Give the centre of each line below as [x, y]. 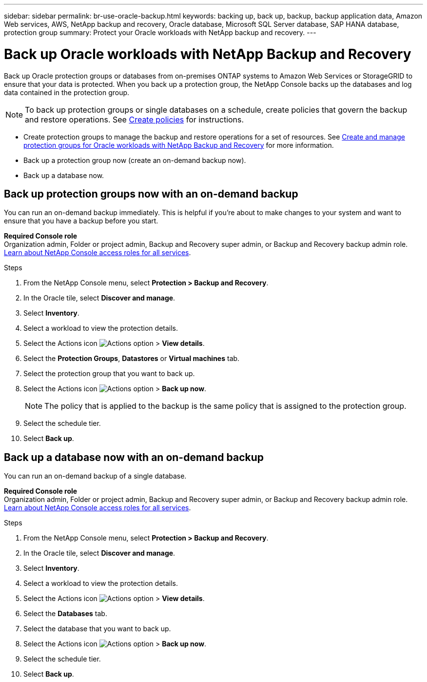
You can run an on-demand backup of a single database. [95, 476]
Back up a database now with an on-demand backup [134, 457]
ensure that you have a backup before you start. [81, 221]
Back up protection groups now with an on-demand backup [151, 194]
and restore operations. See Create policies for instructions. [135, 119]
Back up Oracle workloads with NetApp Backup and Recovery [208, 54]
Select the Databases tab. [65, 614]
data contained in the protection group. [67, 92]
